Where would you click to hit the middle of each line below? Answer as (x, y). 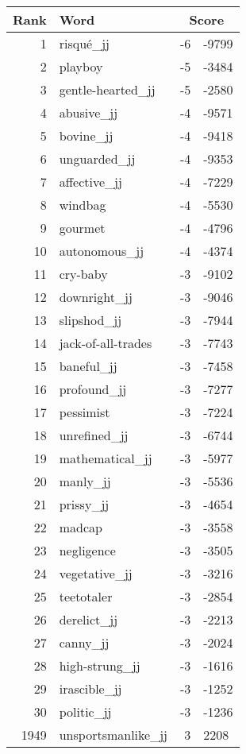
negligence (87, 550)
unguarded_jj (97, 159)
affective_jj (90, 182)
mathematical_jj (106, 458)
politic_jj (85, 711)
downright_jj (96, 297)
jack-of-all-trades (106, 343)
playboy (81, 66)
